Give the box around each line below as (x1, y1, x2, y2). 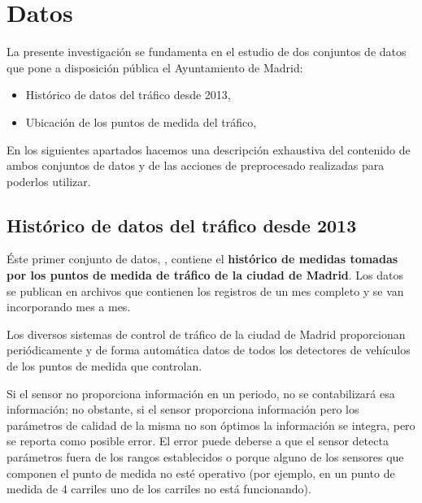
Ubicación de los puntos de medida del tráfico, (25, 113, 257, 130)
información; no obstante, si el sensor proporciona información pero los (7, 401, 359, 418)
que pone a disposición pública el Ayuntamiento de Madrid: (7, 59, 303, 76)
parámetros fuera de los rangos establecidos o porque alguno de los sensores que (7, 449, 404, 466)
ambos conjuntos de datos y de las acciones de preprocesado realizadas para (7, 157, 385, 174)
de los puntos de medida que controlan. (7, 358, 202, 375)
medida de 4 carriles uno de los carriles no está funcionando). (7, 480, 311, 497)
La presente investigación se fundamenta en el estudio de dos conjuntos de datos (7, 43, 407, 60)
